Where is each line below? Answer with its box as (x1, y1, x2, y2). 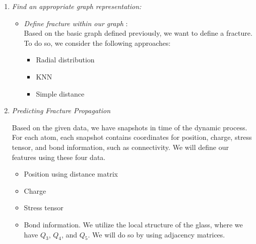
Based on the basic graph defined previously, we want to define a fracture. (24, 28, 252, 38)
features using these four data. (12, 151, 106, 162)
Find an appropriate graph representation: (12, 1, 142, 11)
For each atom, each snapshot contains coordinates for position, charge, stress (12, 132, 252, 142)
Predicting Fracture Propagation (12, 105, 111, 116)
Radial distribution (36, 54, 95, 65)
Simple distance (36, 88, 85, 99)
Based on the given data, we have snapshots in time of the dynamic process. (12, 122, 247, 132)
